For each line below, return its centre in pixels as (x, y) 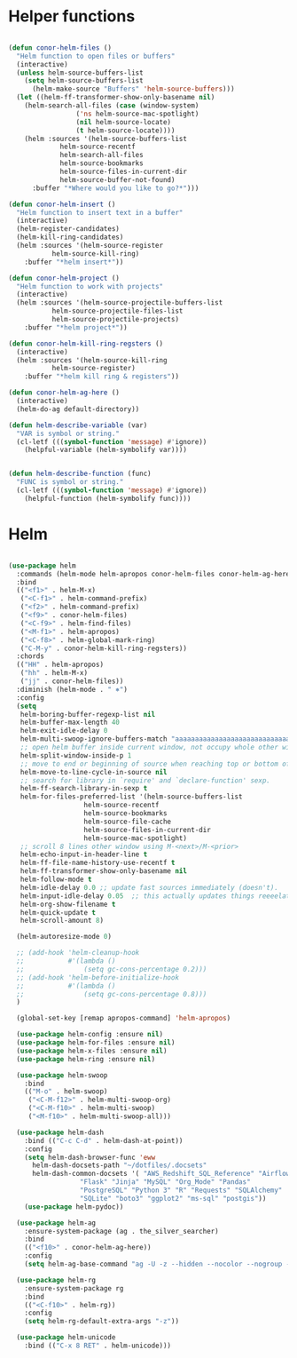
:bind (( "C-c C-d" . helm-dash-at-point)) (104, 1140)
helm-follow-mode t (56, 879)
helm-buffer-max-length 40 (70, 723)
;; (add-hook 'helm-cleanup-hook (78, 953)
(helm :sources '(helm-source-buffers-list (106, 139)
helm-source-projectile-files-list (117, 311)
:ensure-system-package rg (74, 1288)
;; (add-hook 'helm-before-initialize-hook (98, 977)
